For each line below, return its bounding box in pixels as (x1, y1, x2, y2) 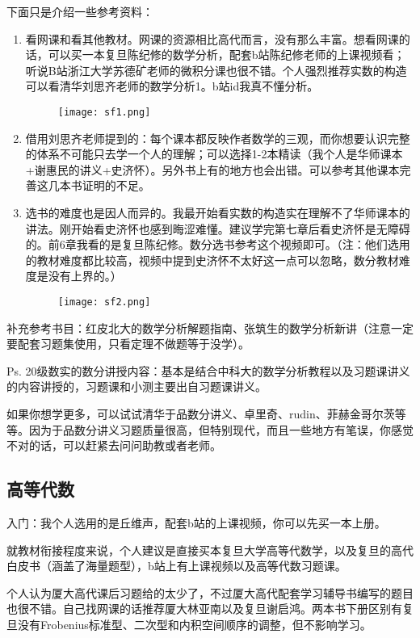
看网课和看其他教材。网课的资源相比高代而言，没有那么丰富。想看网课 (25, 30, 399, 47)
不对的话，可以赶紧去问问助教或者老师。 (6, 437, 221, 454)
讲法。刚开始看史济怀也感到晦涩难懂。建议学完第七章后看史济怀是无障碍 (25, 220, 410, 237)
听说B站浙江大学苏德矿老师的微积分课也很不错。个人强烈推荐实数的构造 (25, 61, 407, 78)
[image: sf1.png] (57, 106, 151, 118)
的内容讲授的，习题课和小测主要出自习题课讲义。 (6, 378, 267, 395)
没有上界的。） (48, 267, 122, 284)
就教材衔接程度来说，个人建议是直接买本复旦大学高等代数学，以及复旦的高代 (6, 541, 414, 558)
